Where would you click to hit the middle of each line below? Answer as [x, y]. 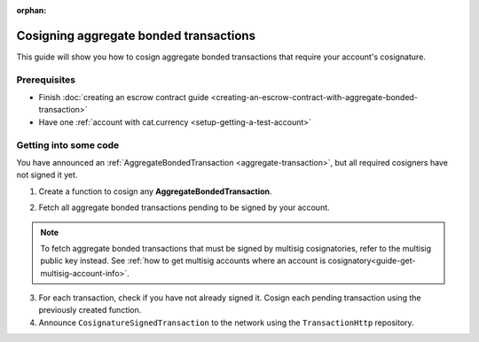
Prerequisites [46, 80]
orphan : [31, 10]
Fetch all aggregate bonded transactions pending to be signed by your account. [184, 207]
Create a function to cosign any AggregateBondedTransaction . [155, 191]
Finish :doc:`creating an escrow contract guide [124, 97]
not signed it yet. [47, 175]
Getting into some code [68, 144]
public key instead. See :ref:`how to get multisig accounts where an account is [183, 260]
